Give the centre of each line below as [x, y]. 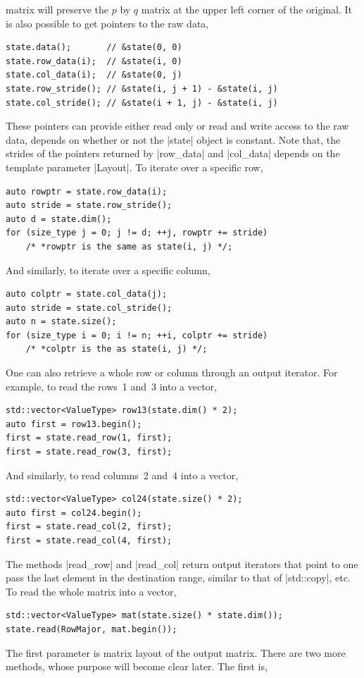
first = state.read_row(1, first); [89, 438]
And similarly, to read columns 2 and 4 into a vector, [122, 475]
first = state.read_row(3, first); [89, 452]
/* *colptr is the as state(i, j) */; [117, 349]
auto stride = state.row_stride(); [89, 205]
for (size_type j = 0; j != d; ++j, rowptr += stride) [137, 233]
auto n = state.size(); [61, 322]
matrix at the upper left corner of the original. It [247, 9]
